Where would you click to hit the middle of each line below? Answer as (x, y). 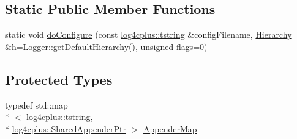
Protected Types (59, 79)
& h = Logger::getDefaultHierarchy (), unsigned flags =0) (106, 46)
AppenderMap (170, 128)
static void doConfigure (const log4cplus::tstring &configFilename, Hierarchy (148, 34)
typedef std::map (36, 105)
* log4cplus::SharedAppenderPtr (66, 128)
